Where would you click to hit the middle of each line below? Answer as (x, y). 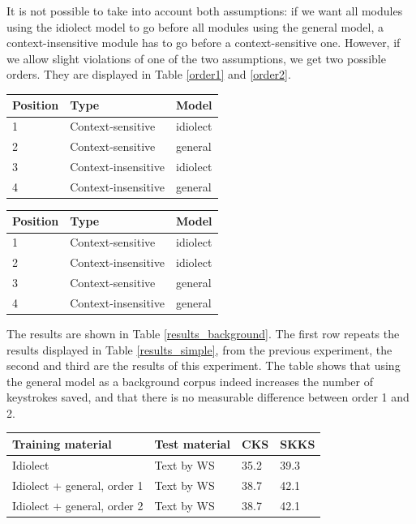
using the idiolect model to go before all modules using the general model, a (195, 26)
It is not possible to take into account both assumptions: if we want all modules (205, 11)
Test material (192, 443)
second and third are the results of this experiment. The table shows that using (204, 365)
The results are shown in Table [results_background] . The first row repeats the (203, 333)
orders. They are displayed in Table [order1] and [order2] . (149, 74)
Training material (62, 443)
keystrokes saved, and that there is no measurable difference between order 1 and (208, 397)
